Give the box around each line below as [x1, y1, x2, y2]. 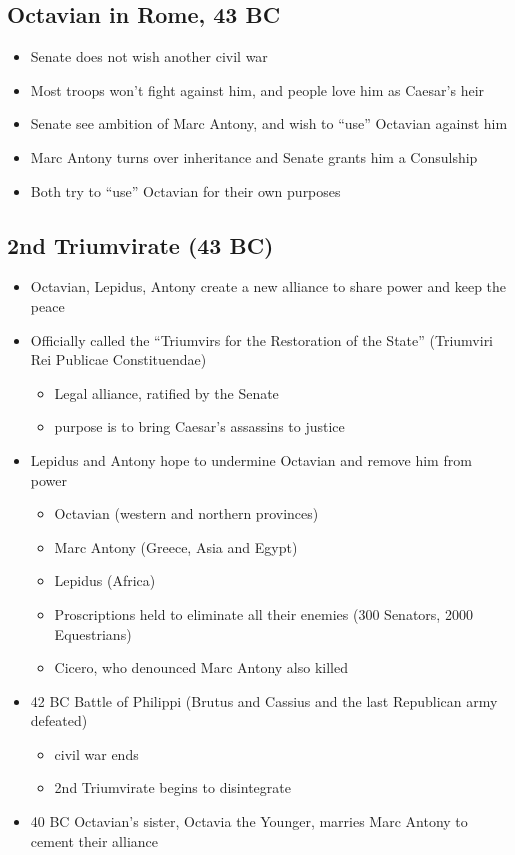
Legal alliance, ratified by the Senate [54, 382, 279, 403]
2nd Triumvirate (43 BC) [7, 229, 274, 260]
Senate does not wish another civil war [30, 46, 268, 67]
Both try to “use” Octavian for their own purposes [30, 180, 341, 201]
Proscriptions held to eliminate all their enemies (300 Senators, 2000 [54, 603, 473, 624]
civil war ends [54, 743, 139, 764]
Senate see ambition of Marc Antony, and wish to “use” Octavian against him [30, 113, 508, 134]
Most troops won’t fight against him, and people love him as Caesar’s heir [30, 79, 485, 100]
